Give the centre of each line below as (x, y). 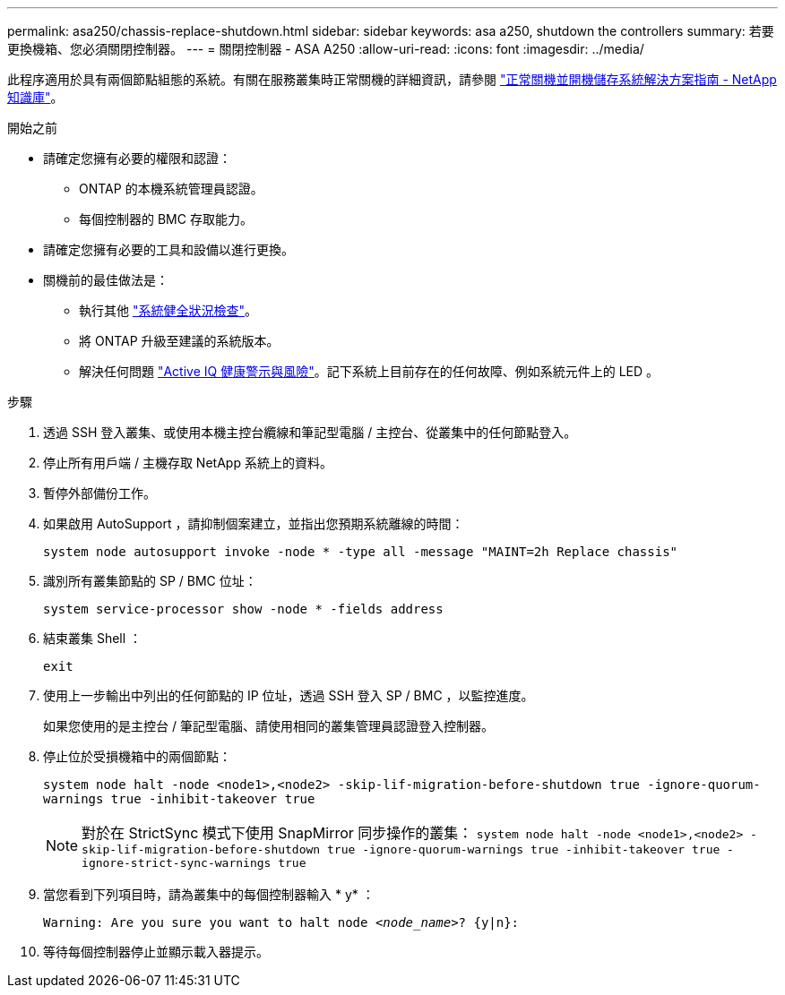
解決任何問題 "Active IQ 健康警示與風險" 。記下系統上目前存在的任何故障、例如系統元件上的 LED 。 (369, 371)
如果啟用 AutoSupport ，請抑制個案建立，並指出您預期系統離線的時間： (254, 523)
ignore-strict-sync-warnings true (194, 863)
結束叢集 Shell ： (93, 638)
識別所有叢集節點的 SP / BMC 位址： (150, 581)
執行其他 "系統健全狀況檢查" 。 (168, 310)
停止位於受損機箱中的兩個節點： (137, 756)
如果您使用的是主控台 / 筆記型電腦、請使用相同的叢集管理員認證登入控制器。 (268, 726)
